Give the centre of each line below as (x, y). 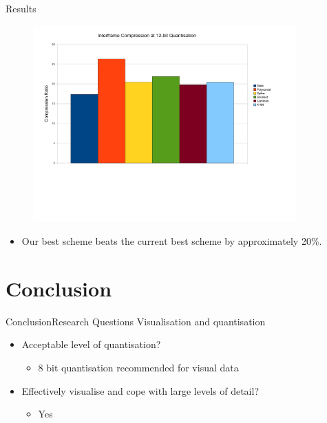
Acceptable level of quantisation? (91, 344)
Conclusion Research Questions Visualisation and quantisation (136, 321)
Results (21, 8)
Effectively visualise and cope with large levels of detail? (140, 390)
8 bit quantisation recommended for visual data (138, 367)
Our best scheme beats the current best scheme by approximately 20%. (172, 241)
